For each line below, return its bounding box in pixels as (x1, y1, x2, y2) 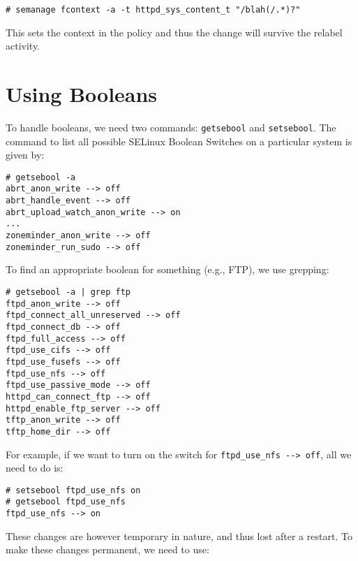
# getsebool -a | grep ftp (6, 287, 130, 297)
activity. (6, 38, 40, 53)
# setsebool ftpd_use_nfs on (6, 485, 141, 495)
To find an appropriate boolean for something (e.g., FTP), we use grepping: (6, 262, 329, 277)
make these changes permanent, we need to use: (6, 542, 209, 557)
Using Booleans (6, 80, 158, 108)
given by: (6, 147, 45, 162)
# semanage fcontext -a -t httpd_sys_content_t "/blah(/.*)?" (6, 5, 301, 15)
